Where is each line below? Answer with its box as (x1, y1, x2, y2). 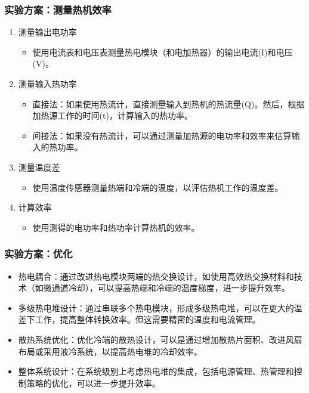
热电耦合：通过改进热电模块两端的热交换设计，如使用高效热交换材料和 (18, 270, 294, 282)
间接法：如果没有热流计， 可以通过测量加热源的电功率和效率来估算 (32, 129, 292, 141)
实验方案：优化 (4, 246, 73, 261)
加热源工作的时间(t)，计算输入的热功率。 (32, 109, 193, 122)
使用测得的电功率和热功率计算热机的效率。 (32, 221, 200, 233)
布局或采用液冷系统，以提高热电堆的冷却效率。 (18, 345, 202, 357)
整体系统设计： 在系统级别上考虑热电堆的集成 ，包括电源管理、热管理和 (18, 365, 294, 377)
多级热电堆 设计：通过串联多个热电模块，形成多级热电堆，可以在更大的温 (18, 301, 302, 314)
